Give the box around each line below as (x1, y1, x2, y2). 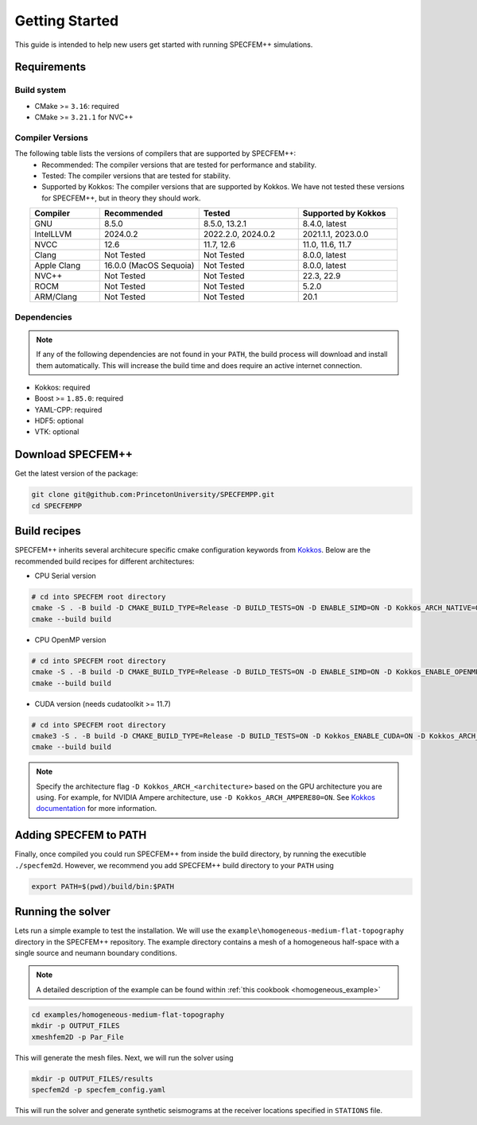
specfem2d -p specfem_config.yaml (31, 1085, 166, 1094)
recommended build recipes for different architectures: (14, 557, 195, 566)
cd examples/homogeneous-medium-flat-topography (31, 1010, 225, 1019)
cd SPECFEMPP (31, 501, 83, 510)
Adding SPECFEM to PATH (14, 828, 147, 842)
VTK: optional (34, 427, 79, 436)
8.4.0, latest (302, 219, 347, 230)
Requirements (14, 60, 87, 74)
